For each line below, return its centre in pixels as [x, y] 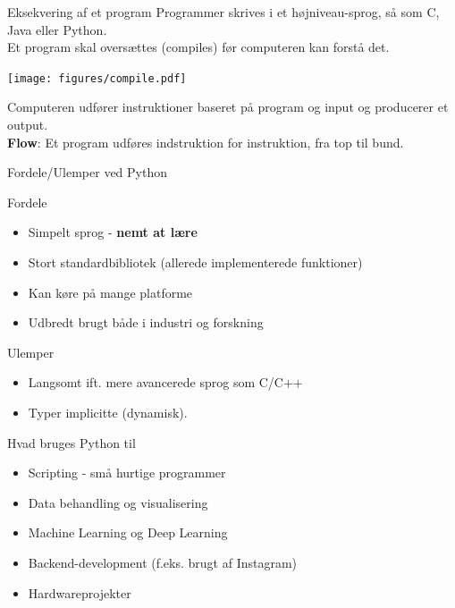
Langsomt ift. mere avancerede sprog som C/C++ [165, 382]
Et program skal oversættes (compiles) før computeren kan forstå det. [198, 47]
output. [28, 125]
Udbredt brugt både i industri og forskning [146, 322]
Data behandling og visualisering [118, 502]
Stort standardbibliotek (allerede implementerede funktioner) [195, 262]
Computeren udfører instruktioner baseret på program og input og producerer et [228, 107]
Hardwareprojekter [80, 592]
